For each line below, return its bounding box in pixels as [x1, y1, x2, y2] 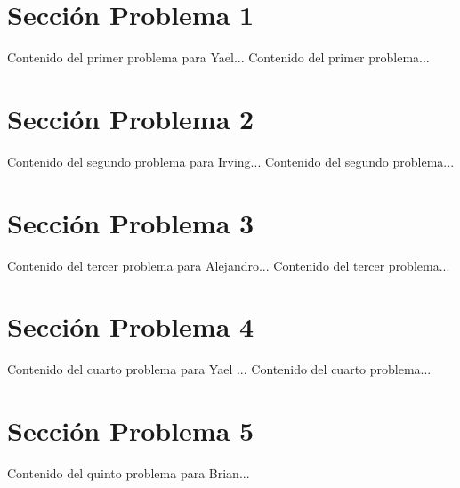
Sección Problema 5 [7, 412, 254, 449]
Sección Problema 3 [7, 204, 254, 240]
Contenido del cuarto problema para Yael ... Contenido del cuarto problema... [7, 360, 432, 378]
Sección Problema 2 [7, 100, 254, 136]
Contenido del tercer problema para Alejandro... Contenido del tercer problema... [7, 256, 450, 274]
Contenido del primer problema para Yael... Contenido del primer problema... [7, 48, 430, 67]
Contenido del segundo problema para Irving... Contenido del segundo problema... [7, 151, 455, 170]
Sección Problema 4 [7, 308, 254, 345]
